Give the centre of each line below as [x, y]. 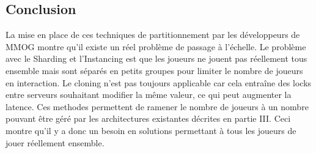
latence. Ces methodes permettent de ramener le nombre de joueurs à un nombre [157, 106]
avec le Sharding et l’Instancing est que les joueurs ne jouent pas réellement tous [156, 58]
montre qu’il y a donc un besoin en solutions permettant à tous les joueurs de [151, 130]
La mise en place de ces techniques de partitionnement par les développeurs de [153, 35]
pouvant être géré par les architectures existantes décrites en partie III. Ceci [148, 118]
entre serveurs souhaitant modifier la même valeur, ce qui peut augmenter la [149, 95]
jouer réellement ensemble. [55, 142]
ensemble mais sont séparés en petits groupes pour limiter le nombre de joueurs [154, 70]
